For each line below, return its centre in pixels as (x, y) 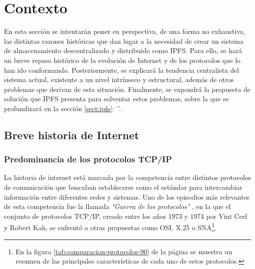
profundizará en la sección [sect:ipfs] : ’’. (63, 108)
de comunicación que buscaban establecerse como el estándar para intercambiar (123, 187)
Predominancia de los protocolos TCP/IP (88, 159)
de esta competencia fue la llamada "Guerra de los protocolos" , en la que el (117, 206)
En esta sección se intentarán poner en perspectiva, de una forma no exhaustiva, (125, 31)
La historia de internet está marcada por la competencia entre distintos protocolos (128, 177)
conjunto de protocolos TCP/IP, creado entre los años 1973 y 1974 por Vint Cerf (126, 216)
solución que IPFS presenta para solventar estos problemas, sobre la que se (116, 99)
